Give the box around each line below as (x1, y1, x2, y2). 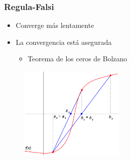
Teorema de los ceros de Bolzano (27, 53, 128, 64)
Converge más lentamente (15, 20, 94, 30)
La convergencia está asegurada (15, 36, 112, 47)
